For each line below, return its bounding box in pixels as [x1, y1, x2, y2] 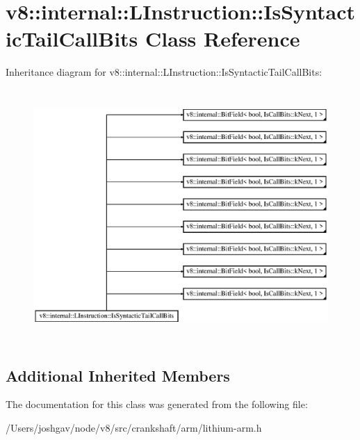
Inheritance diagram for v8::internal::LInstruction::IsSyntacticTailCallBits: [6, 65, 322, 79]
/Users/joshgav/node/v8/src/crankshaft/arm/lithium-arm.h [6, 420, 262, 434]
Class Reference [145, 24, 300, 53]
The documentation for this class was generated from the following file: [6, 397, 308, 412]
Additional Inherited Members [6, 364, 230, 386]
